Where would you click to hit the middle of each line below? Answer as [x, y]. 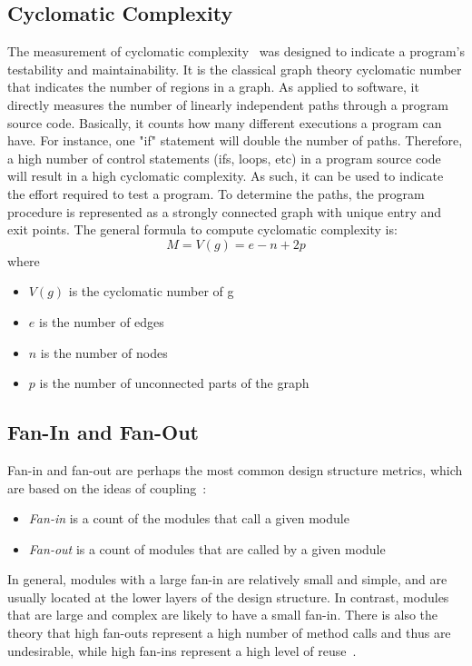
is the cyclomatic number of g [151, 291]
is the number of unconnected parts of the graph [174, 383]
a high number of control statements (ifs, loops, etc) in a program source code [224, 158]
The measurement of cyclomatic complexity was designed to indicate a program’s [236, 51]
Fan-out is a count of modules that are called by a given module [207, 548]
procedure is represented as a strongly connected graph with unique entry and [225, 211]
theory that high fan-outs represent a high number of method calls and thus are [229, 633]
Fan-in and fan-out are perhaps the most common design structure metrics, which [235, 469]
